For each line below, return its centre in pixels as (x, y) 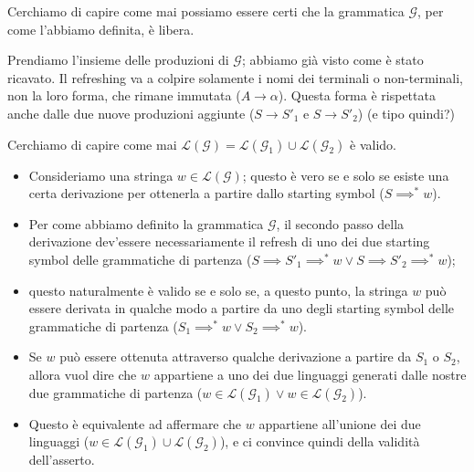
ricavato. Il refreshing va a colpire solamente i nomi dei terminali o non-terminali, (235, 77)
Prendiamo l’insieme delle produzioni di (118, 60)
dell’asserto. (62, 460)
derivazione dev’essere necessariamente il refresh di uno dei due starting (229, 241)
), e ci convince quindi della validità (320, 441)
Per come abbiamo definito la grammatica (146, 223)
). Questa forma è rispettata (357, 95)
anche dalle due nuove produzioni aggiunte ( (131, 113)
